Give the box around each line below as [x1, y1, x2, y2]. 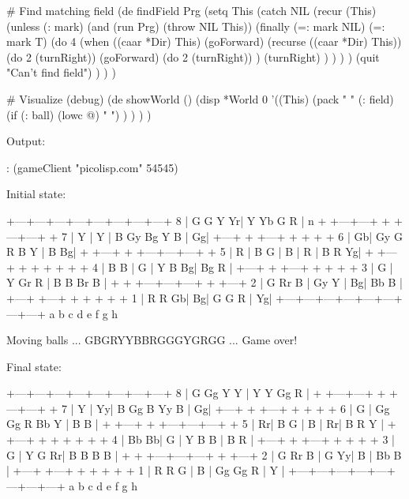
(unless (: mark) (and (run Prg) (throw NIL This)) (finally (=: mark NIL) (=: [6, 17, 385, 34]
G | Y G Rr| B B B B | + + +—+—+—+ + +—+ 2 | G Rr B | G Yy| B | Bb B [6, 446, 402, 463]
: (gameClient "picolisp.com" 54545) [6, 159, 178, 175]
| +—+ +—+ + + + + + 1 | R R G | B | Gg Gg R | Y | [6, 462, 285, 478]
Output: [6, 133, 46, 149]
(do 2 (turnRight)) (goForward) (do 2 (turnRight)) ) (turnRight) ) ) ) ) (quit [6, 48, 380, 65]
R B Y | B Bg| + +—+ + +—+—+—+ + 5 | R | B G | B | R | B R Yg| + [6, 243, 374, 260]
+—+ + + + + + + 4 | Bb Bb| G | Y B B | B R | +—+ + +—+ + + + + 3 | [6, 431, 395, 448]
